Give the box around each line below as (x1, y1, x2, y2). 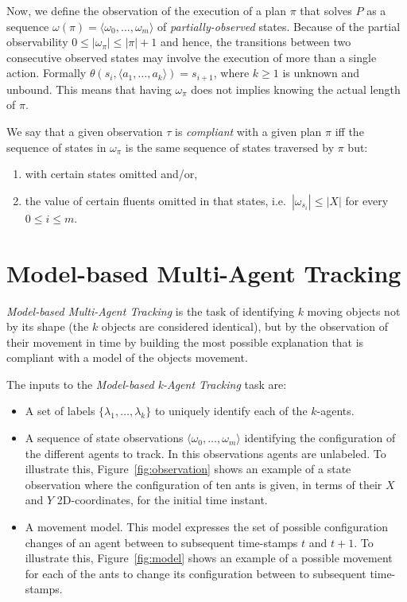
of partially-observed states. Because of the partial (157, 17, 401, 34)
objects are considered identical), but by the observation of (101, 318, 388, 335)
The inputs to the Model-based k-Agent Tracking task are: (6, 375, 287, 392)
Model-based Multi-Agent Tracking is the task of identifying (6, 302, 294, 319)
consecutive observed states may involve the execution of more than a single (6, 49, 377, 65)
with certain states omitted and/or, (25, 165, 198, 182)
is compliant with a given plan (175, 123, 322, 140)
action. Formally (6, 64, 87, 81)
